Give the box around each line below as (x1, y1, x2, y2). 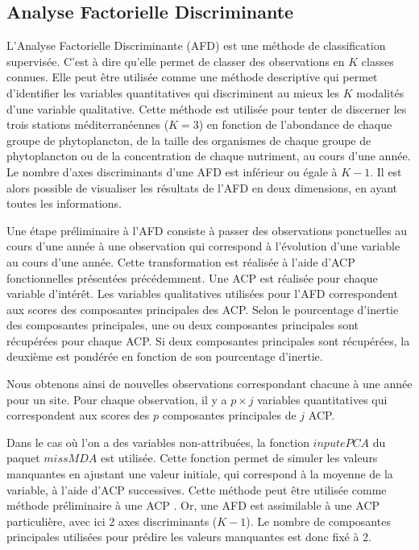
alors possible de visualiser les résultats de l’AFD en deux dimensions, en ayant (6, 179, 398, 196)
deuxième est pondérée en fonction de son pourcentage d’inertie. (6, 348, 323, 365)
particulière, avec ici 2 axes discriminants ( (6, 512, 218, 529)
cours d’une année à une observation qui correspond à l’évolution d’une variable (6, 238, 400, 254)
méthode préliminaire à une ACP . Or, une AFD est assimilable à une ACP (6, 497, 380, 514)
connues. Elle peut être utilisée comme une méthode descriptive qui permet (6, 68, 378, 85)
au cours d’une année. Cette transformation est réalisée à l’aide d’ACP (6, 253, 355, 270)
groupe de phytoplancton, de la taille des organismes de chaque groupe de (6, 131, 371, 148)
